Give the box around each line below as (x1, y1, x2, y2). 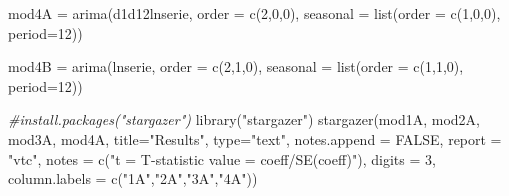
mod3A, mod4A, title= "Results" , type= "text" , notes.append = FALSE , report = (8, 128, 502, 149)
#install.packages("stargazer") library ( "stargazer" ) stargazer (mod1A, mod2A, (8, 109, 480, 130)
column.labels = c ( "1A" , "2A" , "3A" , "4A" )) (8, 168, 258, 189)
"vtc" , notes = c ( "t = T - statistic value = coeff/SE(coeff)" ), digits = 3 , (8, 148, 436, 169)
